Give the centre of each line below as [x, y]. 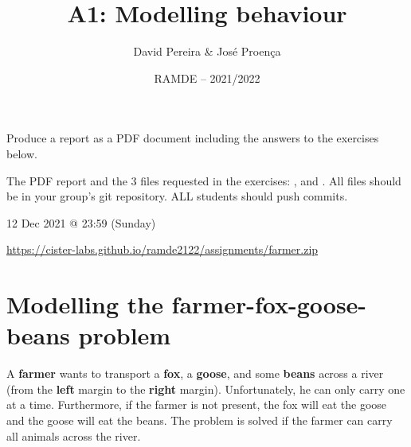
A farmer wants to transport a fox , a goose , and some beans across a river [195, 373]
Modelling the [85, 304]
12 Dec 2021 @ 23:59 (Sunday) [81, 222]
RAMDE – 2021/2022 [207, 78]
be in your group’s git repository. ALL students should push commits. [177, 196]
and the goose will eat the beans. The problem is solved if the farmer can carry [200, 420]
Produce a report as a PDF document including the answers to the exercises [193, 138]
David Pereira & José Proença [207, 51]
